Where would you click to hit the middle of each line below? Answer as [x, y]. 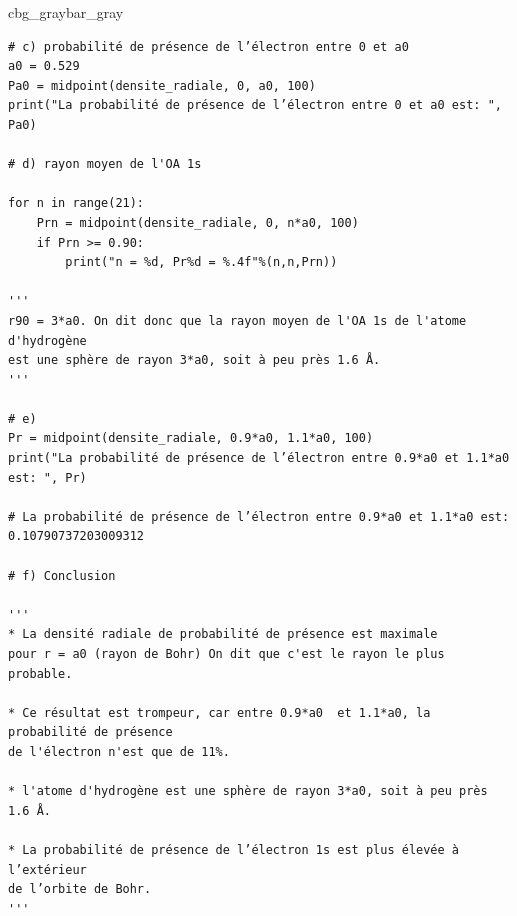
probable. [40, 673]
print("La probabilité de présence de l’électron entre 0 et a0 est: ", [255, 105]
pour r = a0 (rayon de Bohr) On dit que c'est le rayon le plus [226, 654]
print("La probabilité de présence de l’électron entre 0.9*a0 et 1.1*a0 [259, 458]
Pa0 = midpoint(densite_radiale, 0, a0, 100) [162, 85]
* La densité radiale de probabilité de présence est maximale [223, 634]
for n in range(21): [76, 203]
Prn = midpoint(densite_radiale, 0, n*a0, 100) [197, 222]
